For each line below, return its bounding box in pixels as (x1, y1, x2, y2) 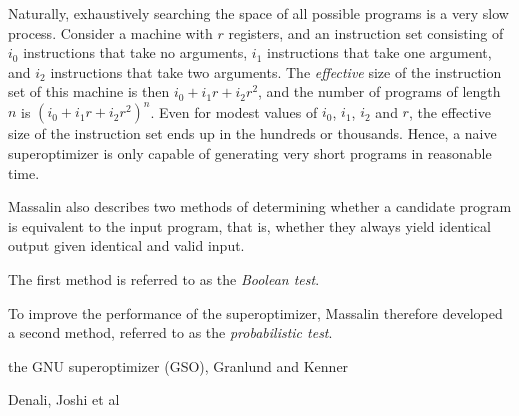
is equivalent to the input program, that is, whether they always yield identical (8, 215, 491, 236)
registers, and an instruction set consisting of (228, 22, 504, 43)
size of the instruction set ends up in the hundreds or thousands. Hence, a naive (8, 123, 497, 144)
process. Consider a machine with (8, 22, 213, 43)
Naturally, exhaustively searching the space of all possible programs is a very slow (8, 3, 509, 23)
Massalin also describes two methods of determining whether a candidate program (8, 196, 512, 217)
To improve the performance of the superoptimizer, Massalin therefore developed (8, 302, 503, 323)
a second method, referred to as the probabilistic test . (8, 322, 333, 343)
